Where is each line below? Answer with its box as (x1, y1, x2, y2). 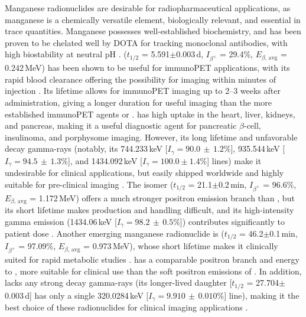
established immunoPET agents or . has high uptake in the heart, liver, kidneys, (5, 107, 295, 120)
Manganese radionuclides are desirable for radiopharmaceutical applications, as (5, 2, 291, 14)
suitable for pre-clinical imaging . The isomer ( (5, 178, 174, 190)
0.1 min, (269, 227, 298, 240)
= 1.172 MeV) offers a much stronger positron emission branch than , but (30, 191, 295, 204)
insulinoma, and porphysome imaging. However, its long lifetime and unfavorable (5, 130, 298, 143)
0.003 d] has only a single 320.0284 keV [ (5, 289, 149, 301)
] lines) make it (207, 154, 262, 166)
